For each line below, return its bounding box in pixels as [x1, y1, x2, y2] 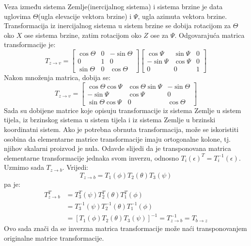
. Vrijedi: [62, 162, 88, 172]
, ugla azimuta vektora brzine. [138, 11, 227, 21]
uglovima [4, 11, 31, 21]
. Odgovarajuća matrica [174, 30, 245, 40]
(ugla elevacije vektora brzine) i [38, 11, 132, 21]
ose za [150, 30, 169, 40]
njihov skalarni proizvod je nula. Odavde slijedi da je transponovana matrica [4, 143, 231, 153]
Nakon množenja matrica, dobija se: [4, 72, 110, 82]
